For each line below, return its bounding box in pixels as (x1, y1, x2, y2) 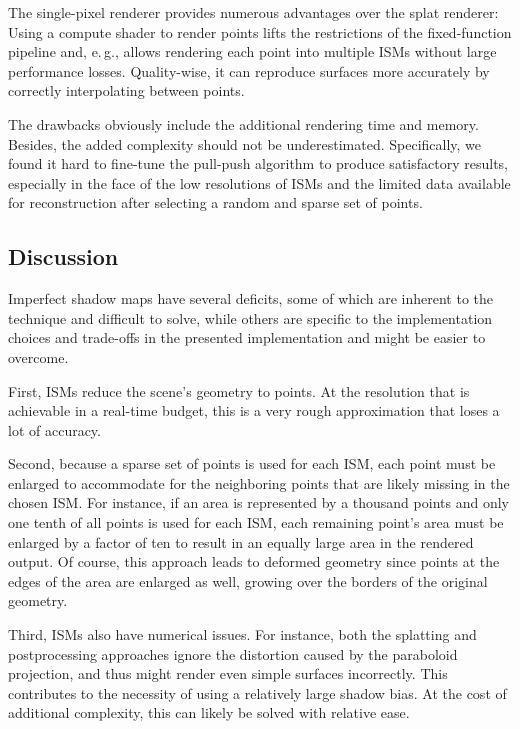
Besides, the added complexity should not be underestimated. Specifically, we (8, 133, 482, 154)
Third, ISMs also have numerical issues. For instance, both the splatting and (8, 624, 477, 645)
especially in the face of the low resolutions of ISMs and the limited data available (8, 172, 511, 193)
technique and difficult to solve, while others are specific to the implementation (8, 307, 493, 328)
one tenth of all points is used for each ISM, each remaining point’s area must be (8, 512, 504, 533)
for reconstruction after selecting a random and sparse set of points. (8, 192, 423, 213)
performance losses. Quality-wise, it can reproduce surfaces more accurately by (8, 60, 490, 81)
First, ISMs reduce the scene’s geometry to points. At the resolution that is (8, 380, 470, 401)
